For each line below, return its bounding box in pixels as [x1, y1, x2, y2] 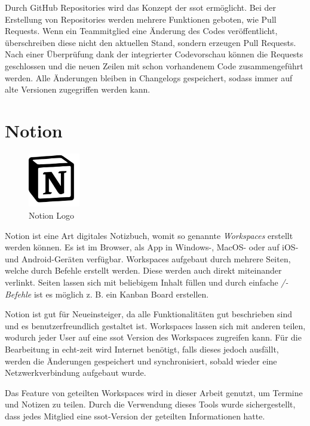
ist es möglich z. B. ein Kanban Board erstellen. [33, 287, 209, 300]
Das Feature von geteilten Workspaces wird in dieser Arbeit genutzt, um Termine [5, 386, 303, 399]
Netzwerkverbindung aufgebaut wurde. [5, 366, 146, 379]
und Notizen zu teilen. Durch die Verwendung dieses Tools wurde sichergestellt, [5, 398, 296, 410]
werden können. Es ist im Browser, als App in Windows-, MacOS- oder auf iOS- [5, 241, 299, 253]
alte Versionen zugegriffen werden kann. [5, 83, 151, 96]
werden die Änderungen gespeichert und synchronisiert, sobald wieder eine [5, 354, 277, 367]
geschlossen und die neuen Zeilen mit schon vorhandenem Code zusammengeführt [5, 59, 303, 72]
